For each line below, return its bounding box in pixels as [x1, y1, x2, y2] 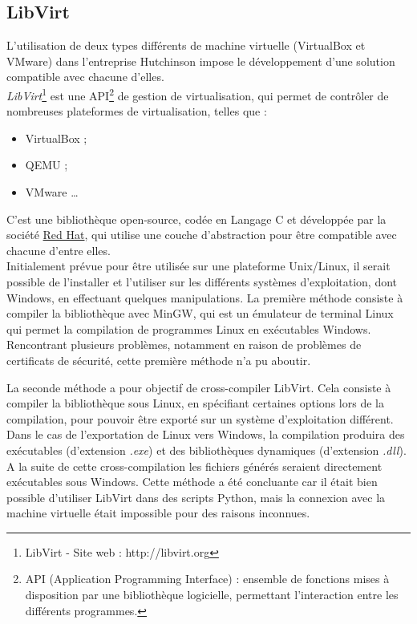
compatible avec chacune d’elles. [6, 68, 164, 85]
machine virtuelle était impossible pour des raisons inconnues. [6, 504, 310, 521]
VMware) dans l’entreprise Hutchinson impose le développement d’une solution [6, 52, 395, 69]
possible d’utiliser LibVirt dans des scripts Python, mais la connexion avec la [6, 488, 386, 505]
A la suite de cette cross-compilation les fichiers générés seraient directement [6, 457, 383, 474]
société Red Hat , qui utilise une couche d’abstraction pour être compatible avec [6, 226, 397, 243]
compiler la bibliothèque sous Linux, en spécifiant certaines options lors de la [6, 395, 384, 411]
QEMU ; [25, 156, 68, 173]
